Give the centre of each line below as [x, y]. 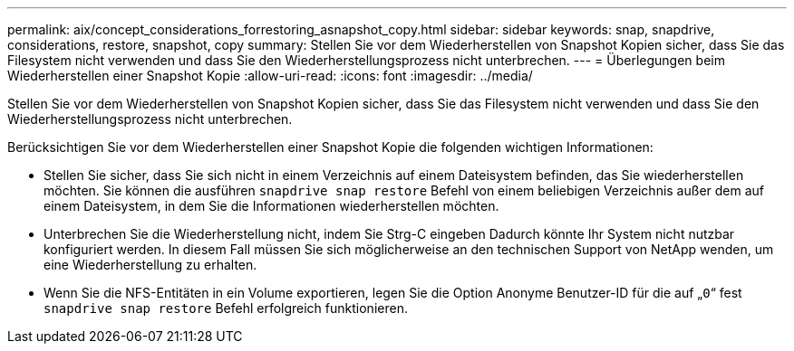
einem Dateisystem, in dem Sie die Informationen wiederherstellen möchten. [271, 206]
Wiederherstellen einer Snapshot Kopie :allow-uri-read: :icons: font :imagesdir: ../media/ [270, 76]
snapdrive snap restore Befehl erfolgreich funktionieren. [226, 308]
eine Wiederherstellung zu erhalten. [150, 265]
